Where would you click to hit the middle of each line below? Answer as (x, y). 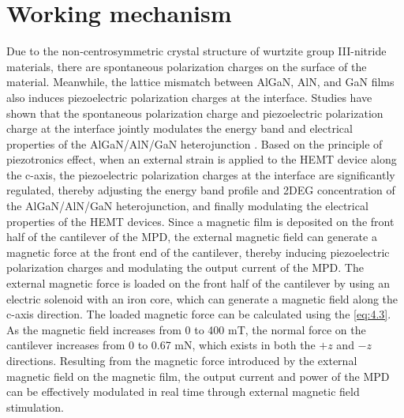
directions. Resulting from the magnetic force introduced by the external (182, 360)
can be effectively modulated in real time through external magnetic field (183, 392)
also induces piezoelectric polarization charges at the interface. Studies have (189, 97)
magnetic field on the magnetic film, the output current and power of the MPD (198, 376)
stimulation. (35, 407)
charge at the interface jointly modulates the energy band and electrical (180, 128)
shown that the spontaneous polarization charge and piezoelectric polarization (195, 113)
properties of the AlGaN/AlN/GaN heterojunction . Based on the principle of (195, 143)
